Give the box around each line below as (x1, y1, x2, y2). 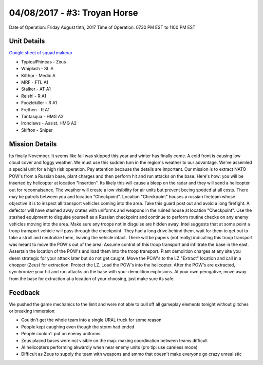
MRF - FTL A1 (21, 80, 49, 85)
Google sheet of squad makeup (9, 50, 73, 56)
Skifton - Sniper (21, 127, 53, 133)
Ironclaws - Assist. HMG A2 (21, 120, 77, 126)
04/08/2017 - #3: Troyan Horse (9, 7, 138, 18)
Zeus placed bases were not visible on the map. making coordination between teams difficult (21, 337, 208, 344)
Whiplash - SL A (21, 66, 54, 72)
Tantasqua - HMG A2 (21, 113, 64, 119)
